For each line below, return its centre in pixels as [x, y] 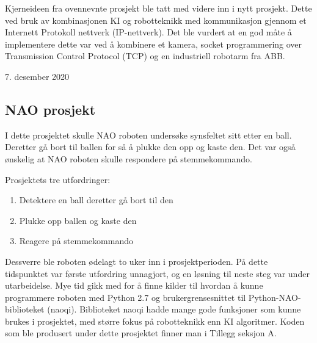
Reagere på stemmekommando [76, 241]
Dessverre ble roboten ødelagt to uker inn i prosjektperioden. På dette [137, 261]
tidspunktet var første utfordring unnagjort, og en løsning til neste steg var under [157, 273]
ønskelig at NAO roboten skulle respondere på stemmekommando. [129, 158]
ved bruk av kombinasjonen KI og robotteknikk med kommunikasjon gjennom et [156, 20]
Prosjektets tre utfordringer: [58, 179]
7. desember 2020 [37, 76]
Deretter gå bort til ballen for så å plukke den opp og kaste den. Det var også [150, 147]
